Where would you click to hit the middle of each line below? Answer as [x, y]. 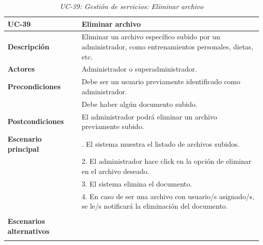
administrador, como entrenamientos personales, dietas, [167, 47]
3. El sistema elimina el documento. [137, 183]
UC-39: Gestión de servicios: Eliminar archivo [131, 6]
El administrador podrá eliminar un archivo [149, 116]
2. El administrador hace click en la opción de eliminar [166, 161]
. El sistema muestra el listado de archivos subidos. [161, 143]
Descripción [29, 47]
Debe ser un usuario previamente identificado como [161, 81]
